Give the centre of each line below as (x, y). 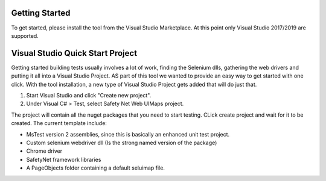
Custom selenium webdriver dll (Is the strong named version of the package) (122, 143)
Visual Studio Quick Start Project (74, 53)
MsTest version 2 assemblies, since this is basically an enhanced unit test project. (128, 134)
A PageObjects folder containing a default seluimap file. (96, 168)
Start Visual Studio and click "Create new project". (89, 95)
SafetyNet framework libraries (64, 159)
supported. (25, 35)
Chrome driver (44, 151)
